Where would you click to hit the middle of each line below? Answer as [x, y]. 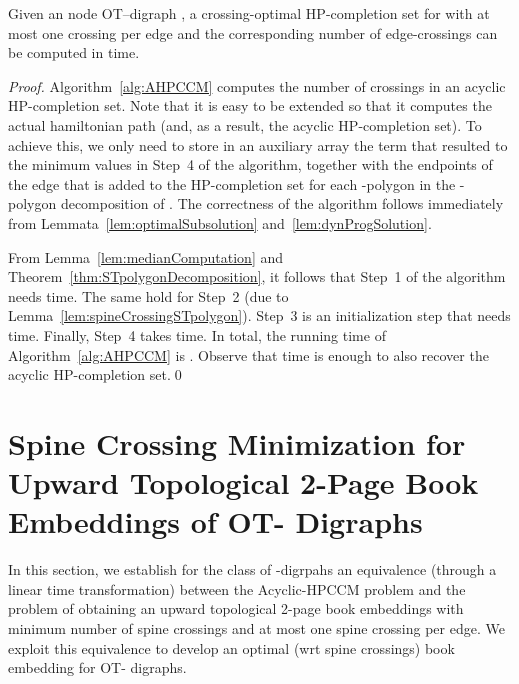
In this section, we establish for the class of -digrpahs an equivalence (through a [252, 569]
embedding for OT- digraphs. [97, 667]
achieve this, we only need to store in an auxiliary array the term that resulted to [258, 144]
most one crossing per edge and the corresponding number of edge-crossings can [253, 32]
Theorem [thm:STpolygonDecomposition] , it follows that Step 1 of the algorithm [257, 276]
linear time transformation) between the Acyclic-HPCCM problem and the [237, 588]
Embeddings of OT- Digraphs [215, 521]
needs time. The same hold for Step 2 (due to [148, 295]
